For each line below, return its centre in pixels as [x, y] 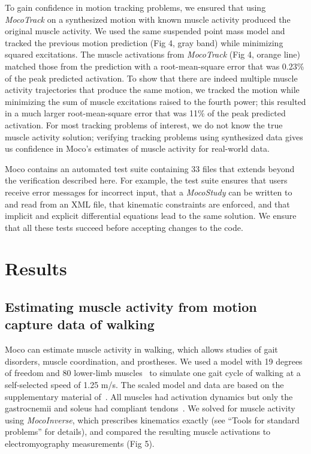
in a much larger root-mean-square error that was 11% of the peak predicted [145, 113]
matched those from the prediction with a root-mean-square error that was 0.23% [155, 66]
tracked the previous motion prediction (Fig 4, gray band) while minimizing [144, 42]
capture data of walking [80, 324]
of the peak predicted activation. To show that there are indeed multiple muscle [151, 78]
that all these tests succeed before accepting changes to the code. [124, 227]
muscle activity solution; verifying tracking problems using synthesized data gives [154, 136]
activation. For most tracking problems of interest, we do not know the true [144, 124]
